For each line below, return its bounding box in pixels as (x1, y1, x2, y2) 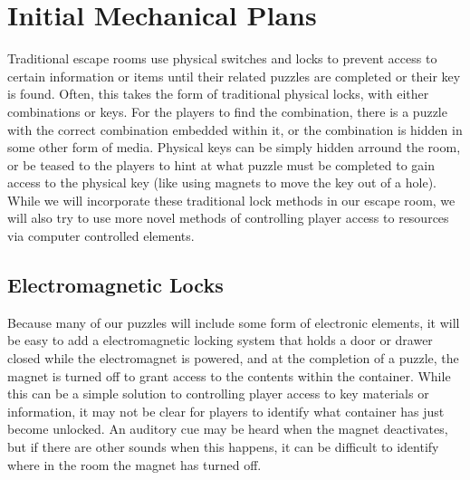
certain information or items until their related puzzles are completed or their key (7, 66, 461, 85)
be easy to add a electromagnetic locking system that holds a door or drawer (7, 331, 433, 350)
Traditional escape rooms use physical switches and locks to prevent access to (7, 49, 437, 68)
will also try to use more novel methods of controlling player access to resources (7, 208, 449, 227)
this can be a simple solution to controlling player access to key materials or (7, 384, 429, 403)
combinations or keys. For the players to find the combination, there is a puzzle (7, 101, 447, 120)
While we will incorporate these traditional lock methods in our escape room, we (7, 190, 456, 209)
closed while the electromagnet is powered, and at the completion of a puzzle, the (7, 349, 459, 368)
